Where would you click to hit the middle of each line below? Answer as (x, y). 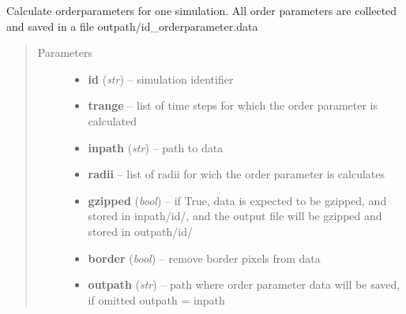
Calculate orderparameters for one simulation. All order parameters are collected (202, 10)
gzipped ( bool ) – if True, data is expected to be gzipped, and (237, 200)
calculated (113, 120)
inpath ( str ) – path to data (156, 147)
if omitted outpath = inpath (156, 299)
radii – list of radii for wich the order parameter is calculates (236, 174)
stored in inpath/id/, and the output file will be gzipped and (235, 216)
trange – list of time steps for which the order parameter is (233, 105)
